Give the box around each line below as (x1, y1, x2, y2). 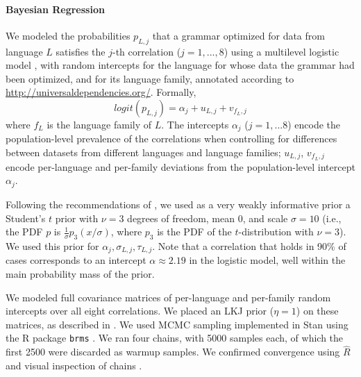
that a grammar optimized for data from (152, 28, 325, 42)
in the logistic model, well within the (189, 253, 346, 267)
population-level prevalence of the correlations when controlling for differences (6, 131, 337, 146)
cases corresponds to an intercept (6, 253, 146, 267)
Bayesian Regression (6, 1, 105, 16)
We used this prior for (6, 238, 99, 253)
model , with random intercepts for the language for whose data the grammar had (6, 58, 355, 72)
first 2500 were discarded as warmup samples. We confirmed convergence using (6, 344, 340, 359)
